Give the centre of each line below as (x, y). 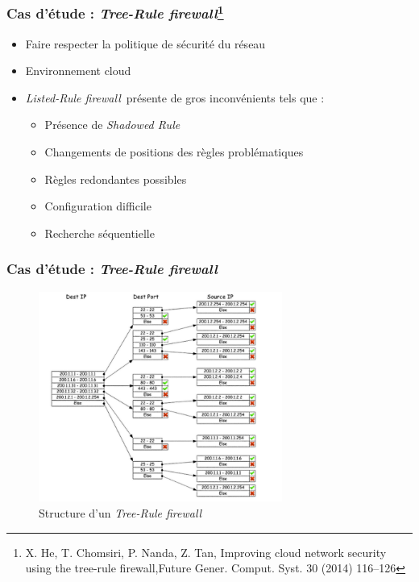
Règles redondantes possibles (116, 179)
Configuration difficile (98, 206)
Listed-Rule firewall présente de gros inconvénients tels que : (175, 97)
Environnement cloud (78, 71)
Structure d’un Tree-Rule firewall (120, 513)
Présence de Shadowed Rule (112, 125)
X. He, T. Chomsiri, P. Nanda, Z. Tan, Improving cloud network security (206, 552)
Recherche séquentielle (100, 233)
